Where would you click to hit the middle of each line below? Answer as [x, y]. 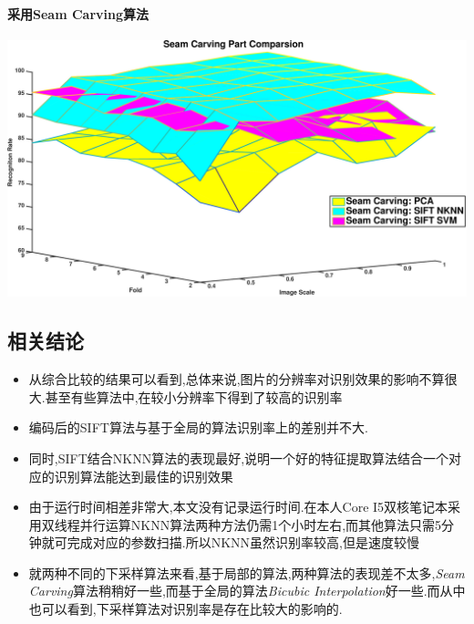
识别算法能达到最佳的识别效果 [144, 476]
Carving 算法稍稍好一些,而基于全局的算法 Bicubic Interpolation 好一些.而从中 [247, 591]
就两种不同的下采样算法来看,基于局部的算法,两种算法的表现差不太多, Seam [247, 572]
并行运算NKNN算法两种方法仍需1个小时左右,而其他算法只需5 [261, 524]
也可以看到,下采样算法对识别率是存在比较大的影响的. [185, 609]
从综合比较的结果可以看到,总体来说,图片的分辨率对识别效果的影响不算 [237, 379]
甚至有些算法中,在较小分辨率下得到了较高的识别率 [194, 396]
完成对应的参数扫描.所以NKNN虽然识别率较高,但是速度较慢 [243, 542]
